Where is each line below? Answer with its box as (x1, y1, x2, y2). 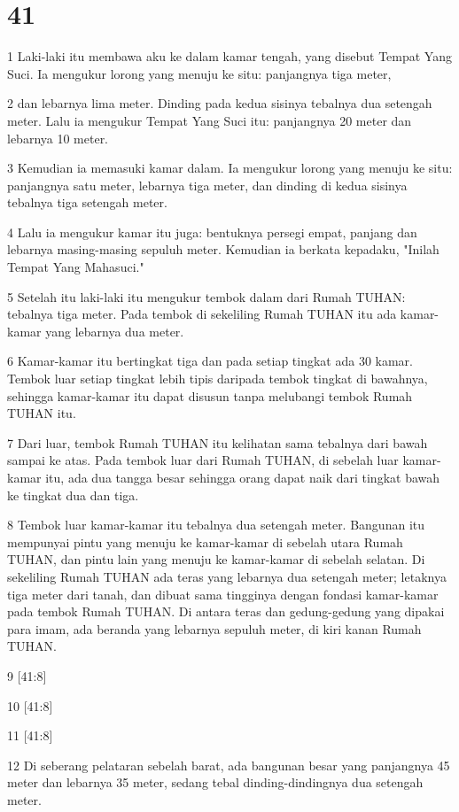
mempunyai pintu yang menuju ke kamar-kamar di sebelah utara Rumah (7, 532, 403, 551)
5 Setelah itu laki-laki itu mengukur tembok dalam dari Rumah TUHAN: (7, 287, 406, 305)
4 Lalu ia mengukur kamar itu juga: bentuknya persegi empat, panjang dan (7, 222, 417, 241)
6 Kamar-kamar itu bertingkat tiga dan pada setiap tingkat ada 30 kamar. (7, 352, 413, 370)
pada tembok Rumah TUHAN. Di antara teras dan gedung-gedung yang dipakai (7, 602, 445, 621)
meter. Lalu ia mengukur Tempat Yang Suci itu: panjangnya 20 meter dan (7, 111, 412, 129)
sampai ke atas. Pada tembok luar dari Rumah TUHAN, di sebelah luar (7, 451, 399, 469)
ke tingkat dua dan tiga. (7, 485, 139, 504)
